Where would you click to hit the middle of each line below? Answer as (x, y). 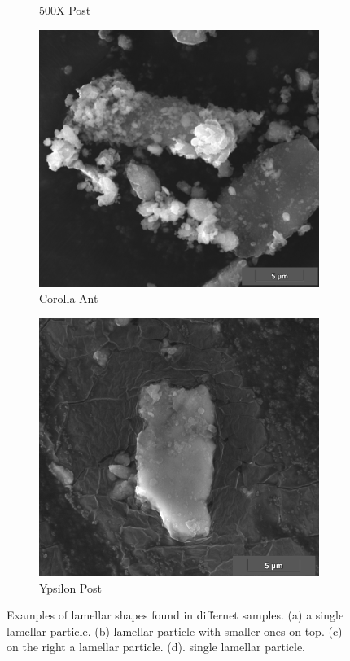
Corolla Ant (69, 298)
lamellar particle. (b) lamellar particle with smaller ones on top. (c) (175, 630)
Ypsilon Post (70, 587)
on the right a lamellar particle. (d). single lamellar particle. (156, 647)
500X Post (65, 10)
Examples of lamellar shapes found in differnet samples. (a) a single (175, 615)
